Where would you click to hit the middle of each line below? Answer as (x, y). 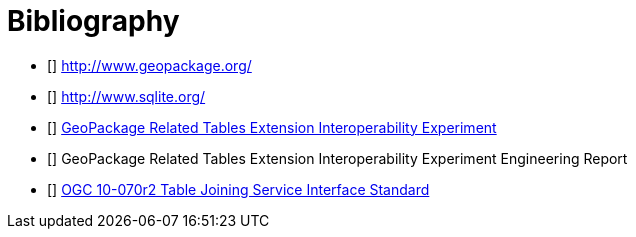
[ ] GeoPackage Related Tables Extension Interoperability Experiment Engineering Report (337, 158)
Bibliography (93, 21)
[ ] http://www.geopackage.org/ (149, 65)
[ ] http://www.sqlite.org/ (126, 96)
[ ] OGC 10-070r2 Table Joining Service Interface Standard (238, 189)
